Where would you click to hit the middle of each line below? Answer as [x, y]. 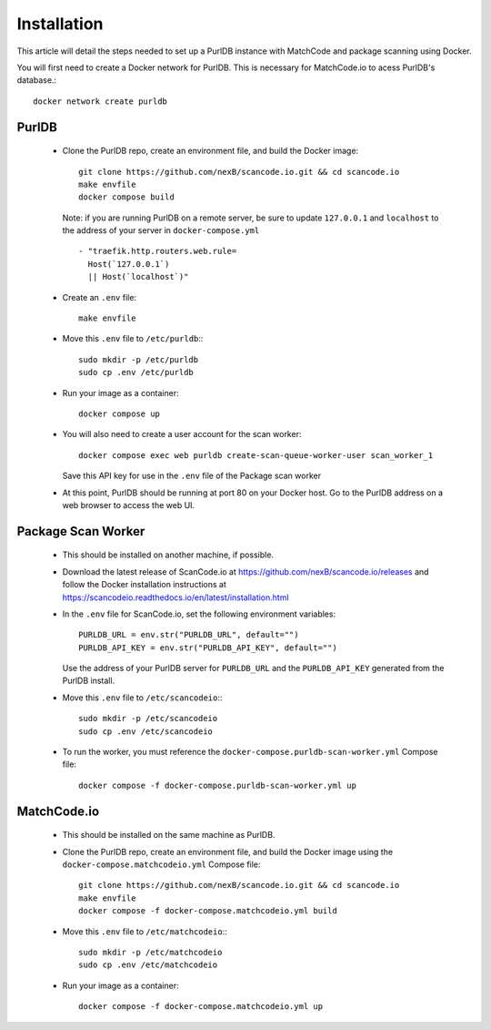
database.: [37, 80]
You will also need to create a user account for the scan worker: [182, 434]
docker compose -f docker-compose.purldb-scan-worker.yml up [217, 785]
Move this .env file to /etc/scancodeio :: [142, 698]
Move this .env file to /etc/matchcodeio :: [145, 931]
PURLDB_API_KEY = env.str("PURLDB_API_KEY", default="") [208, 648]
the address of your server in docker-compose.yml [161, 230]
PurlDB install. [89, 681]
